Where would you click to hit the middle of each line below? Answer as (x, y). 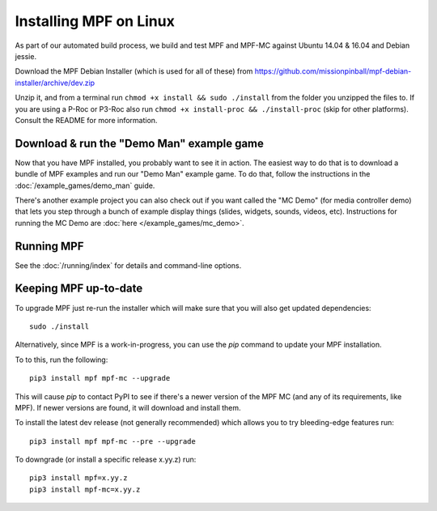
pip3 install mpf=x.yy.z (78, 478)
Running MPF (49, 246)
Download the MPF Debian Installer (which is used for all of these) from (134, 71)
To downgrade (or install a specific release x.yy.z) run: (106, 460)
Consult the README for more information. (86, 120)
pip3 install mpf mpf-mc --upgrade (100, 378)
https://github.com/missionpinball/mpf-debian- (333, 71)
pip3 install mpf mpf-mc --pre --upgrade (112, 441)
